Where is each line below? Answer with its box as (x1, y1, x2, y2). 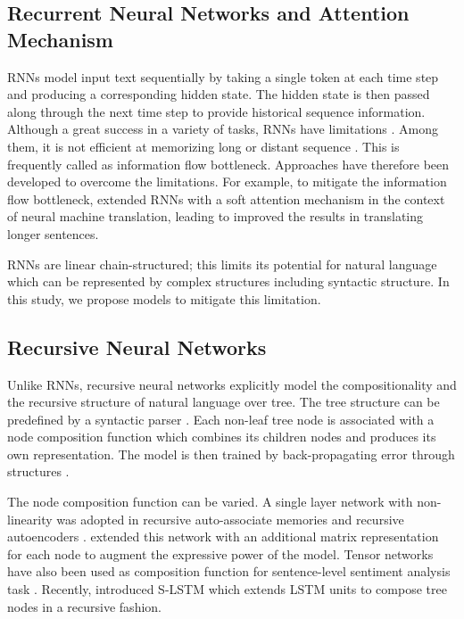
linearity (7, 509, 53, 528)
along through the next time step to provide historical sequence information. (7, 102, 426, 120)
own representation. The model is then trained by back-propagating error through (7, 444, 455, 463)
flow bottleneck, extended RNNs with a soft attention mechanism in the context (7, 189, 445, 208)
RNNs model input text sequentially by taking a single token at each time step (7, 67, 439, 86)
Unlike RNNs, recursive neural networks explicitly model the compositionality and (7, 375, 457, 393)
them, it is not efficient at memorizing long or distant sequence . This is (7, 136, 400, 155)
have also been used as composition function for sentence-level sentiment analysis (7, 562, 451, 581)
